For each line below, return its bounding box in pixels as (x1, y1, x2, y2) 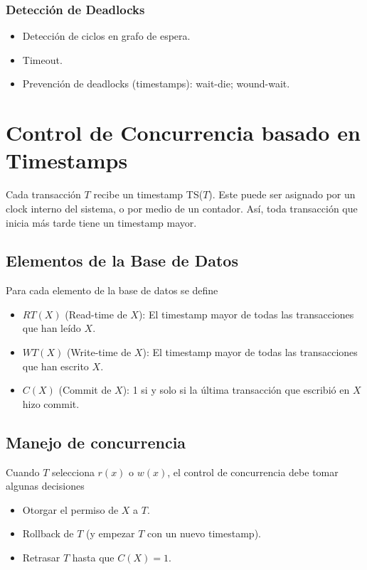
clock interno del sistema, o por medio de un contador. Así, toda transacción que (6, 200, 358, 215)
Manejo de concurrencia (6, 431, 186, 453)
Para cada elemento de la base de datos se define (6, 283, 218, 298)
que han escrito (22, 358, 89, 373)
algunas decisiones (6, 478, 85, 493)
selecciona (51, 464, 95, 479)
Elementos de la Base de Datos (6, 249, 238, 271)
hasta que (72, 550, 115, 565)
